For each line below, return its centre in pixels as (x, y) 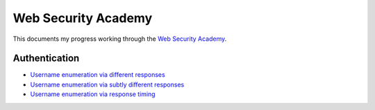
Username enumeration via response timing (93, 94)
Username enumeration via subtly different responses (107, 84)
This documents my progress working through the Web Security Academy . (120, 39)
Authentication (46, 58)
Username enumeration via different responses (98, 75)
